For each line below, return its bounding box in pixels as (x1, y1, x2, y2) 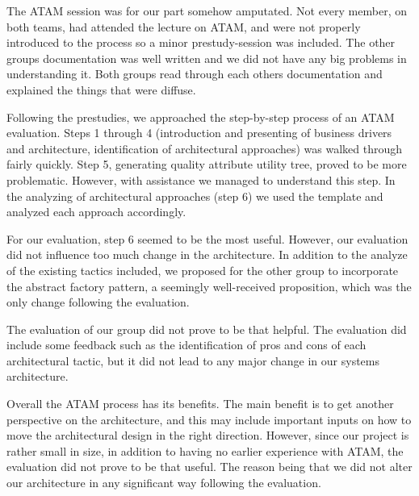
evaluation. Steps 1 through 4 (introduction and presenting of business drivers (6, 124, 392, 141)
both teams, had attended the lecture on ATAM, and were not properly (6, 18, 361, 35)
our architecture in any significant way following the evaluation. (6, 474, 321, 491)
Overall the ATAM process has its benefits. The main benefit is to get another (6, 395, 394, 412)
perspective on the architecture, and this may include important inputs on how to (6, 411, 412, 427)
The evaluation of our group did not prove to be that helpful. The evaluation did (6, 320, 407, 337)
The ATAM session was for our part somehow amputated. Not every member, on (6, 2, 407, 19)
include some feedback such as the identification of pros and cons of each (6, 336, 367, 353)
